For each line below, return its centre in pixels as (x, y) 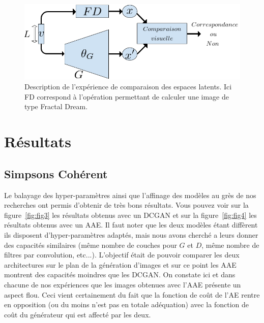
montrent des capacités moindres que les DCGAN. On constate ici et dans (120, 274)
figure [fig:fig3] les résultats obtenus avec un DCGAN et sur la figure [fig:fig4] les (130, 215)
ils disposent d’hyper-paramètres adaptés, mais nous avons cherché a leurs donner (131, 235)
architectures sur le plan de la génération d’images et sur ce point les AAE (120, 264)
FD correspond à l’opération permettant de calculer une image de (127, 96)
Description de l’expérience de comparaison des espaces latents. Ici (128, 87)
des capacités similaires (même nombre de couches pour (91, 245)
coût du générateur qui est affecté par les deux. (78, 314)
